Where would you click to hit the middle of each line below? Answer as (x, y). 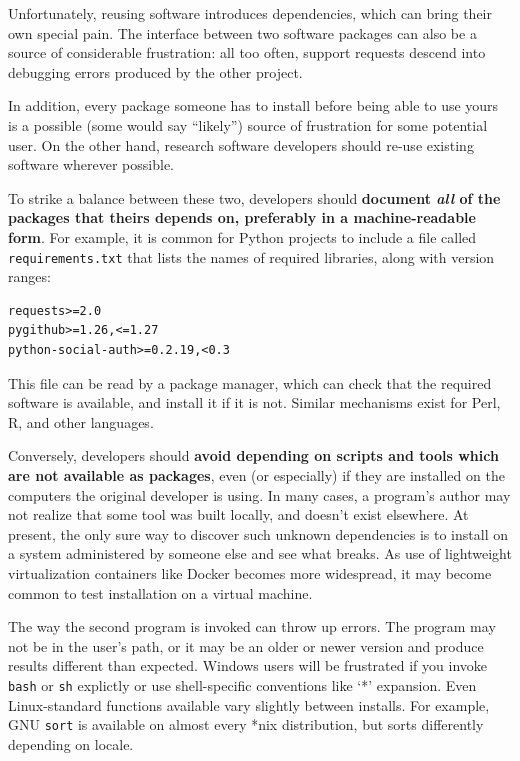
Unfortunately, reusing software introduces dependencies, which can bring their (250, 13)
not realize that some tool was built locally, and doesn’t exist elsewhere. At (238, 514)
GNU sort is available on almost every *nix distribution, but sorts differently (246, 724)
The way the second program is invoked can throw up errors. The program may (252, 626)
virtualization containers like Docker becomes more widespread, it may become (250, 572)
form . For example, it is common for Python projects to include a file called (242, 236)
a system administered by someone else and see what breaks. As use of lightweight (260, 553)
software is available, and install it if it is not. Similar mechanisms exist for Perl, (254, 402)
